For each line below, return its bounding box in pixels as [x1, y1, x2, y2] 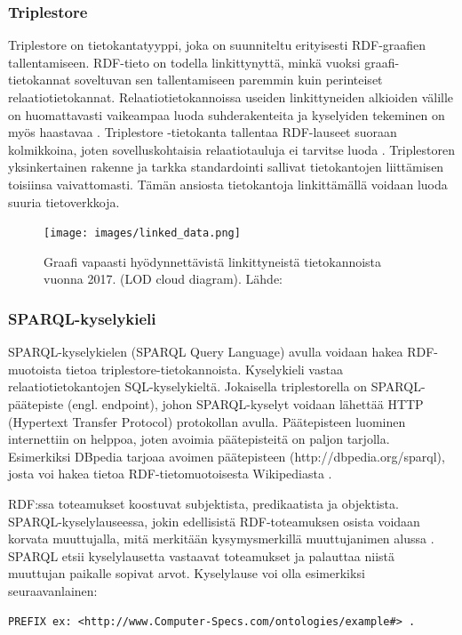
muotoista [8, 359, 62, 378]
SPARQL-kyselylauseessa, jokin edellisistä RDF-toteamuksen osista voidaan [8, 511, 420, 530]
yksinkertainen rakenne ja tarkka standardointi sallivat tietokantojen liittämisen [8, 157, 444, 176]
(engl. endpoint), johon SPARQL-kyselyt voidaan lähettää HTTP [67, 395, 424, 413]
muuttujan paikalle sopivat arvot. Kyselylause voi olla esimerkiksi [8, 564, 365, 583]
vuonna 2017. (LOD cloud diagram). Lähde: [44, 269, 283, 288]
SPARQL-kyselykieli [8, 307, 156, 329]
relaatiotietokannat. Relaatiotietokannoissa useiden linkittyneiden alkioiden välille [8, 88, 454, 106]
